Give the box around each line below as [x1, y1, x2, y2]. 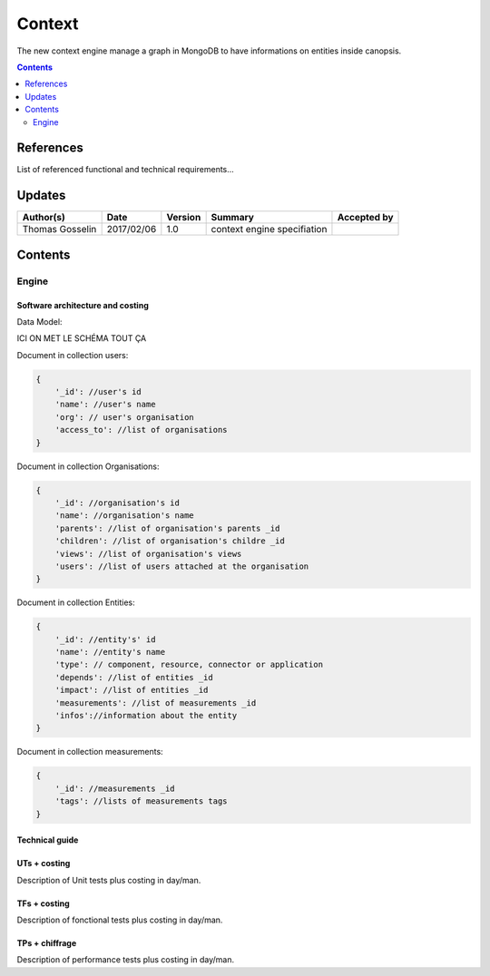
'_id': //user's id [54, 386, 142, 397]
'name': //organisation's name [54, 511, 194, 521]
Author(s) [22, 211, 65, 224]
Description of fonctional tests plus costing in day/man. [16, 914, 223, 925]
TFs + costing [16, 898, 70, 909]
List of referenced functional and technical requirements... [16, 164, 235, 175]
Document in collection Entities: [16, 597, 135, 608]
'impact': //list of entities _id [54, 685, 209, 696]
